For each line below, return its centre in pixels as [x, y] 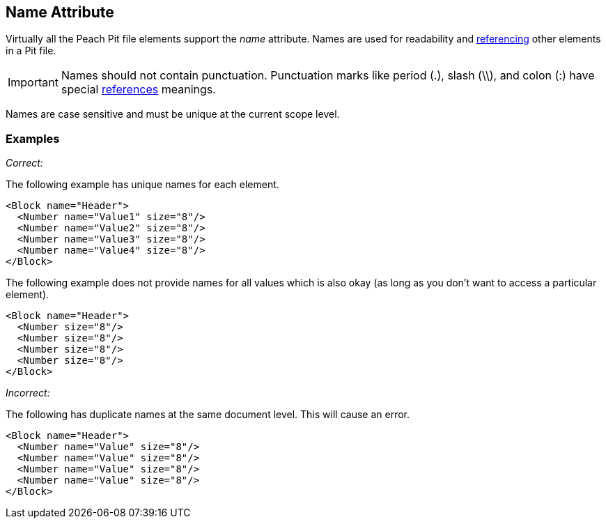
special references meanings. [138, 90]
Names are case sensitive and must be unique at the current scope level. [173, 114]
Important [33, 83]
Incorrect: [28, 393]
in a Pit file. [31, 51]
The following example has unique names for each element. [142, 185]
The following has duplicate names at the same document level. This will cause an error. [208, 415]
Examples [33, 138]
